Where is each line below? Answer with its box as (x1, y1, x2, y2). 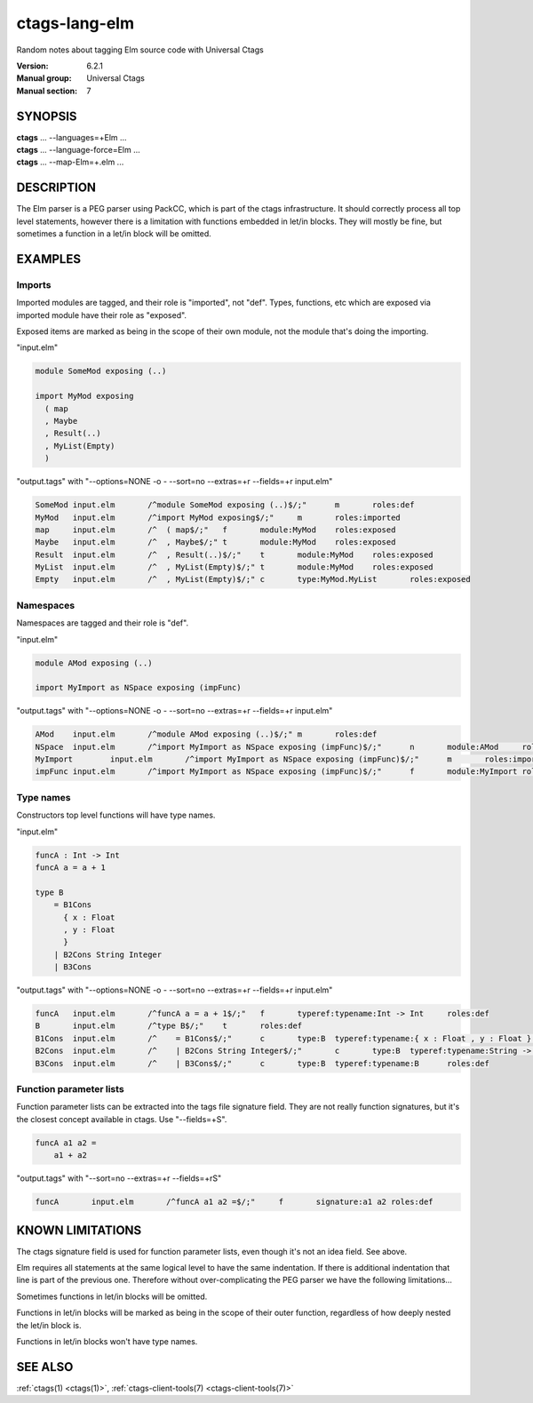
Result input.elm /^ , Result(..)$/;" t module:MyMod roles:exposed (35, 549, 434, 560)
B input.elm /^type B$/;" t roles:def (35, 1021, 303, 1031)
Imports (16, 278, 52, 291)
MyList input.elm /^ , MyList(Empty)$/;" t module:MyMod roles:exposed (35, 562, 434, 572)
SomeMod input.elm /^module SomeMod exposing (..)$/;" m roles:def (35, 500, 415, 510)
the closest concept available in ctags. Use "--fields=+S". (16, 1113, 227, 1124)
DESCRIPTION (16, 180, 97, 195)
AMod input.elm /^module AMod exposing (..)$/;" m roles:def (35, 729, 378, 739)
